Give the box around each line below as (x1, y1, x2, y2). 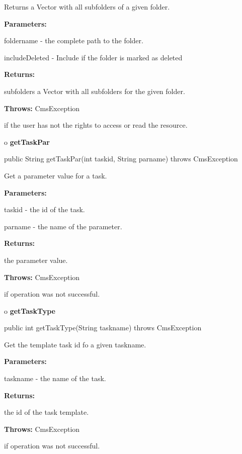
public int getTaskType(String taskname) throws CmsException (4, 322, 202, 333)
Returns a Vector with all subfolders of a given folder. (4, 2, 170, 12)
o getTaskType (4, 305, 55, 316)
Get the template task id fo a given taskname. (4, 339, 146, 349)
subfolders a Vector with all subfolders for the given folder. (4, 85, 185, 96)
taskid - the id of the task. (4, 204, 85, 215)
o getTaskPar (4, 136, 50, 147)
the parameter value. (4, 254, 68, 265)
